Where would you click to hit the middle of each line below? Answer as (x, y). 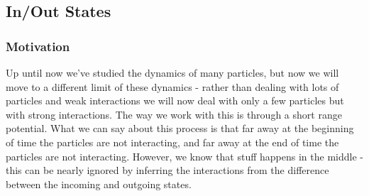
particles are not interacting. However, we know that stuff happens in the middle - (184, 156)
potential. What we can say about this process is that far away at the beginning (180, 128)
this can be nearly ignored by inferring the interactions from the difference (167, 170)
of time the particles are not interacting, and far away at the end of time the (172, 142)
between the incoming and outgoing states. (99, 184)
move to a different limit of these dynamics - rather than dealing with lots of (172, 86)
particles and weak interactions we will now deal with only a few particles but (175, 100)
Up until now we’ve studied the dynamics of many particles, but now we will (172, 72)
